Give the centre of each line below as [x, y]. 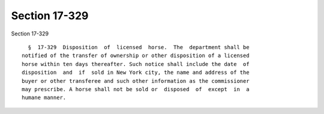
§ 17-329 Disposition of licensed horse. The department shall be [139, 47]
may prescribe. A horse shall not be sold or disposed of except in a [136, 89]
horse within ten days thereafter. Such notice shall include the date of [136, 64]
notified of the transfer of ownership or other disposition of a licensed [136, 56]
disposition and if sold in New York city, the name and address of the [136, 73]
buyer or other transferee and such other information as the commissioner [136, 81]
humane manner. [44, 98]
